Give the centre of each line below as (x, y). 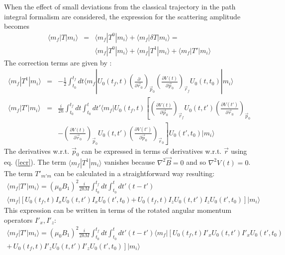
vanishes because (130, 162)
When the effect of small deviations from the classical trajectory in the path (120, 6)
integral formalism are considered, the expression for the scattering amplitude (122, 16)
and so (196, 162)
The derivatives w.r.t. (37, 151)
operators (18, 220)
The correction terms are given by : (58, 62)
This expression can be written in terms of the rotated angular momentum (118, 210)
